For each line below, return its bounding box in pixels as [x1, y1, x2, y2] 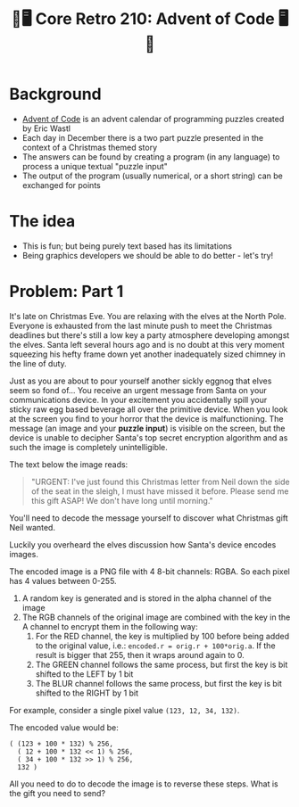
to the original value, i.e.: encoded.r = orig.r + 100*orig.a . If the [35, 640, 276, 651]
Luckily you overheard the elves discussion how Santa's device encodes [9, 539, 277, 550]
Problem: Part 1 [9, 282, 124, 301]
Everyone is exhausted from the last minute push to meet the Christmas [9, 320, 272, 331]
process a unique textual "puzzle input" [21, 161, 168, 171]
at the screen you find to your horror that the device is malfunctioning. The [9, 413, 284, 424]
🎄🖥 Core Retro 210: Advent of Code [11, 9, 275, 29]
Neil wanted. [9, 522, 56, 532]
